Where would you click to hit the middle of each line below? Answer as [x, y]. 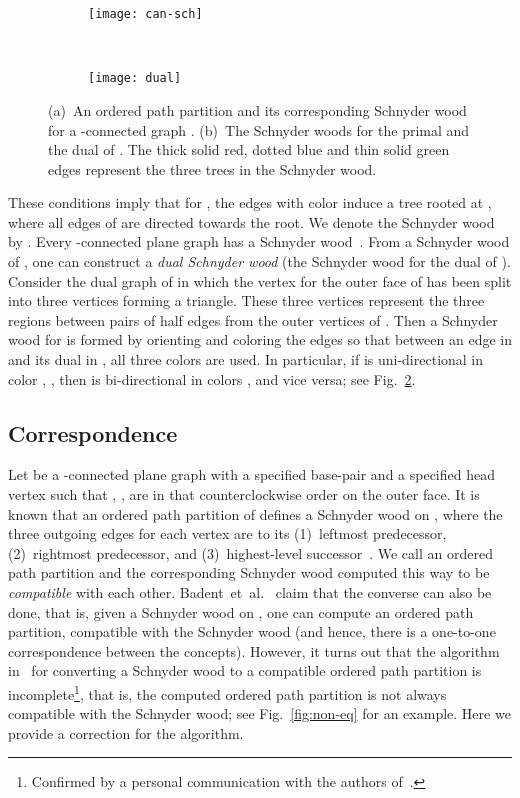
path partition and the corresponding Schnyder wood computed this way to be [249, 572]
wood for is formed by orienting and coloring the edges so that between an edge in [260, 339]
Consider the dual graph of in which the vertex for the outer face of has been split [260, 280]
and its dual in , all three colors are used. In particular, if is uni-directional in [246, 359]
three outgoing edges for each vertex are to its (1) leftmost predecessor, [227, 533]
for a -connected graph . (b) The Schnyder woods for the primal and [259, 129]
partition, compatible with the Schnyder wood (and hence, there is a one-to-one [252, 631]
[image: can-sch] [145, 14]
